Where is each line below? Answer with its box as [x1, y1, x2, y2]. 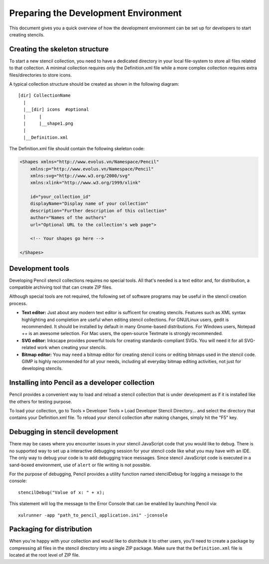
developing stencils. [21, 366, 63, 372]
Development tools [9, 264, 69, 273]
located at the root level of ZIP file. [9, 552, 80, 558]
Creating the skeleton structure [9, 45, 109, 53]
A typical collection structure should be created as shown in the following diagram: [9, 81, 179, 87]
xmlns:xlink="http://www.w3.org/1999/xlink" [30, 180, 141, 186]
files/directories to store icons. [9, 72, 72, 78]
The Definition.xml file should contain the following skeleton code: [9, 146, 145, 152]
